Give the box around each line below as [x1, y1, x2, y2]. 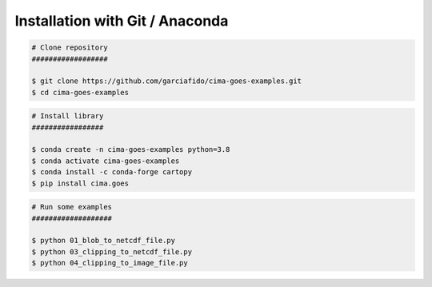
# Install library [31, 112, 104, 121]
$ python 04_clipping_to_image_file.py [31, 258, 188, 268]
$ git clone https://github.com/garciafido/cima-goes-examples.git [31, 77, 302, 86]
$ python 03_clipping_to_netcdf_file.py [31, 247, 192, 256]
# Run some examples [31, 202, 112, 212]
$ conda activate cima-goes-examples [31, 156, 180, 165]
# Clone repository [31, 43, 108, 52]
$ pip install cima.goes [31, 178, 130, 188]
